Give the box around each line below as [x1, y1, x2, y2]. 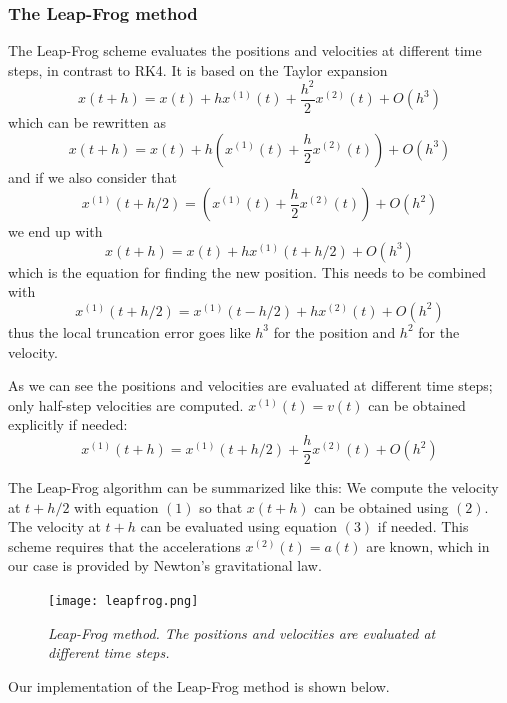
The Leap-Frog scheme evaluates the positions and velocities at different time [8, 40, 482, 61]
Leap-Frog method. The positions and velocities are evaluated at [48, 622, 436, 643]
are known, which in [366, 535, 490, 556]
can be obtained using [314, 496, 449, 517]
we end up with [8, 221, 103, 242]
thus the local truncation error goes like [8, 321, 251, 342]
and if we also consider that [8, 166, 177, 187]
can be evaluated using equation [140, 516, 337, 537]
